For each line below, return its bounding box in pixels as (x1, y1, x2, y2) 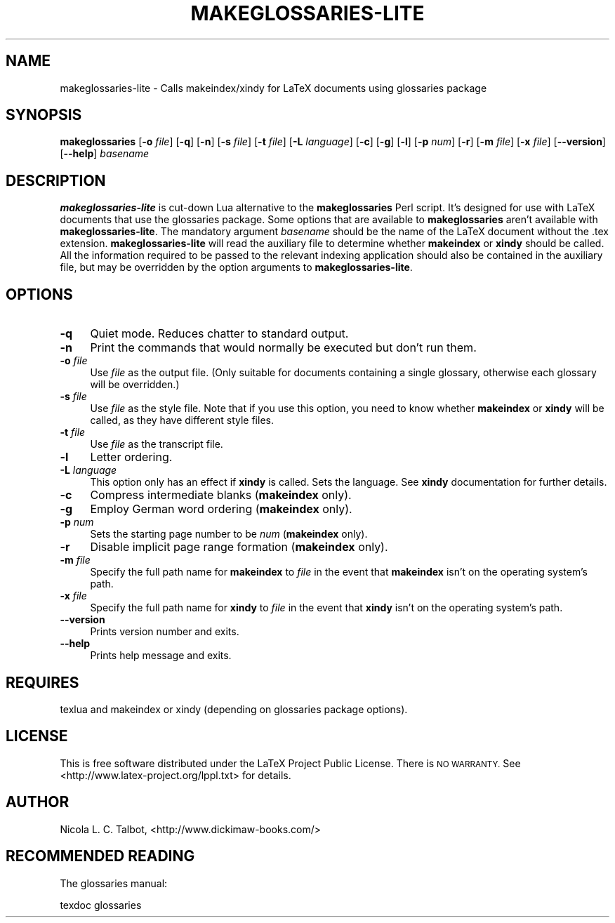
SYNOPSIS (6, 106, 82, 124)
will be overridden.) (90, 378, 180, 391)
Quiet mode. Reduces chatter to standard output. (90, 326, 349, 341)
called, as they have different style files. (90, 414, 274, 427)
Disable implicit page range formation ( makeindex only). (90, 540, 388, 555)
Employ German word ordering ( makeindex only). (90, 502, 352, 517)
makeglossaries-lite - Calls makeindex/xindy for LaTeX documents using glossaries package (60, 81, 487, 94)
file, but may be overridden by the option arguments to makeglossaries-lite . (60, 261, 413, 274)
